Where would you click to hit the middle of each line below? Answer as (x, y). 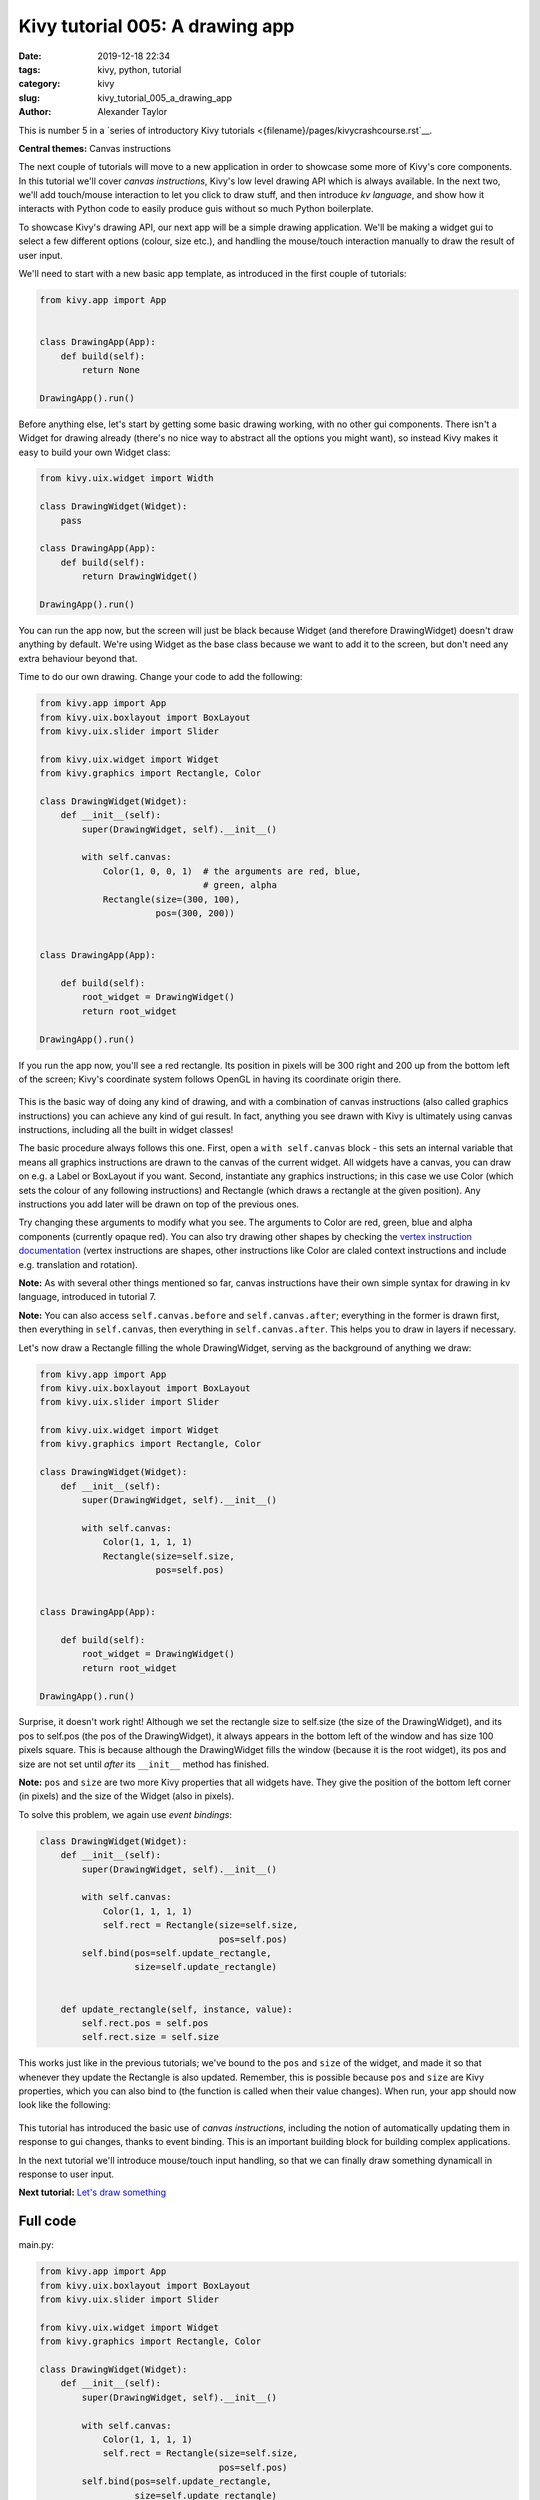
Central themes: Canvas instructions (95, 148)
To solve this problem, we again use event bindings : (125, 1814)
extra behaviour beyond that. (78, 658)
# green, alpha (239, 885)
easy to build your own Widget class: (94, 452)
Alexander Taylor (132, 112)
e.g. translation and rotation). (78, 1264)
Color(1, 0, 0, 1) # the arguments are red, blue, (232, 871)
